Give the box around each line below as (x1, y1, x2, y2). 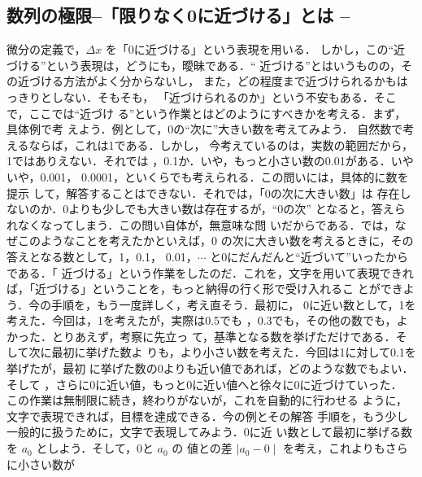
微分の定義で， (7, 41, 86, 58)
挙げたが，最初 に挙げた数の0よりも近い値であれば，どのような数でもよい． (7, 360, 414, 377)
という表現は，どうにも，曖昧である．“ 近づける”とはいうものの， (46, 56, 401, 73)
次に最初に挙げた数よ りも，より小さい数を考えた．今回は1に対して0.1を (28, 344, 416, 361)
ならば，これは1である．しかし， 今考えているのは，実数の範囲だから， (28, 136, 413, 153)
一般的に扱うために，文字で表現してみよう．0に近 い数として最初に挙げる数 (7, 423, 412, 440)
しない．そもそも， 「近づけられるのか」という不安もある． (51, 88, 374, 105)
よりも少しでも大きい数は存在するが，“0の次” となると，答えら (68, 200, 406, 217)
